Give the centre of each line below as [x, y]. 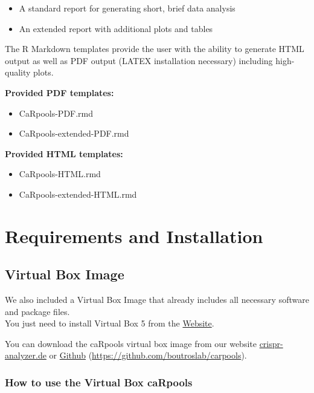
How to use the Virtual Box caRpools [99, 382]
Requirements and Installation [134, 235]
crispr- [271, 343]
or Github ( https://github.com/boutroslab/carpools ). [148, 355]
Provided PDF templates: [59, 92]
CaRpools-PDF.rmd [56, 113]
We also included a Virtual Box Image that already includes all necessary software [157, 300]
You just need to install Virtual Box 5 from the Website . [110, 323]
